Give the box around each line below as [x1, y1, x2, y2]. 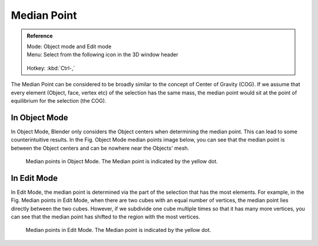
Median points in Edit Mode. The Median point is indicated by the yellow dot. [25, 227, 211, 234]
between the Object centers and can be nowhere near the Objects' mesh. [11, 144, 190, 151]
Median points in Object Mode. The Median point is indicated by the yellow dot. [25, 157, 218, 164]
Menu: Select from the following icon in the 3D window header [26, 51, 178, 58]
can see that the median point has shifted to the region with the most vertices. [11, 213, 200, 220]
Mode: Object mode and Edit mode [26, 43, 112, 50]
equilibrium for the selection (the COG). [11, 97, 107, 104]
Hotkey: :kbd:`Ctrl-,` [26, 65, 75, 72]
